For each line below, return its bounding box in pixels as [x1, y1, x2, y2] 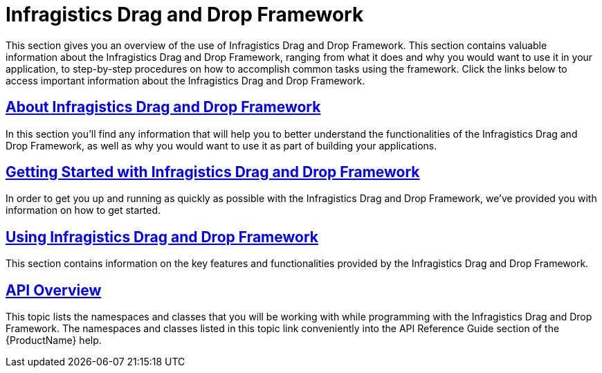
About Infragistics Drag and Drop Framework [6, 98, 321, 116]
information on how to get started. [6, 204, 161, 217]
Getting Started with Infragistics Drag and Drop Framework [6, 163, 420, 181]
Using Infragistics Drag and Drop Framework [6, 228, 319, 246]
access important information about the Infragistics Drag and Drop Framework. [6, 74, 365, 87]
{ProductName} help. [6, 334, 102, 347]
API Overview [6, 281, 102, 299]
